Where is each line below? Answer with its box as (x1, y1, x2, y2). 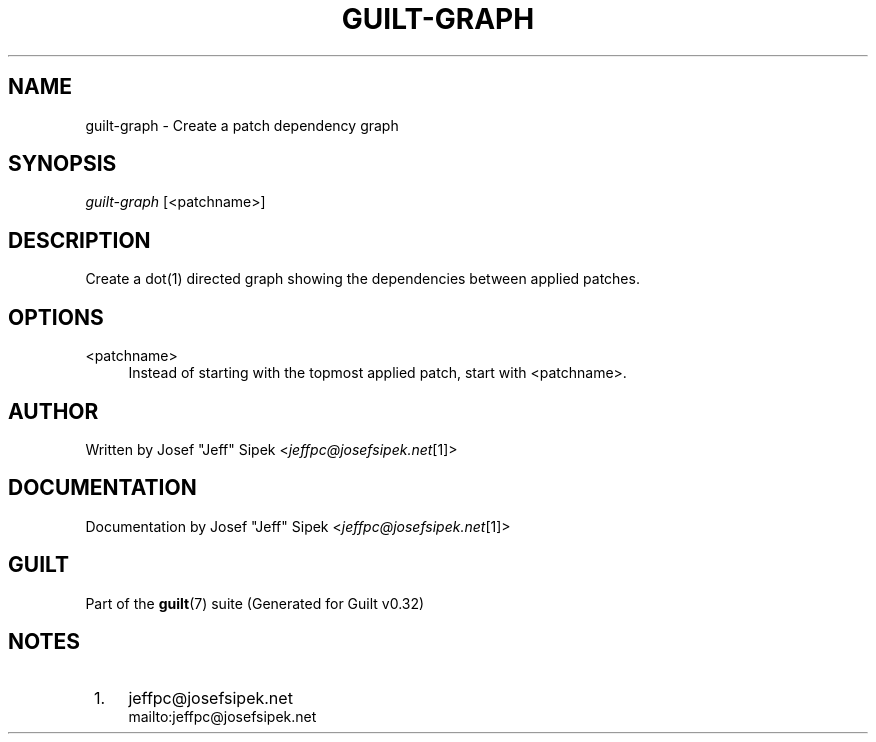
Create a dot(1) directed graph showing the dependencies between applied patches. (85, 270, 640, 288)
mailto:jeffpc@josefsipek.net (128, 707, 317, 725)
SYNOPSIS (8, 151, 117, 177)
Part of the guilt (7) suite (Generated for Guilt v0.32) (85, 594, 425, 612)
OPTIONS (8, 304, 104, 330)
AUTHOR (8, 398, 99, 424)
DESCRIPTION (8, 227, 151, 253)
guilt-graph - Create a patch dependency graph (85, 116, 399, 134)
